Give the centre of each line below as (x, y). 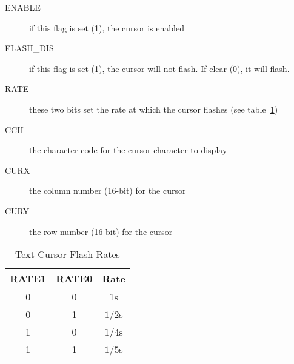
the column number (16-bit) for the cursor (108, 190)
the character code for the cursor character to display (128, 150)
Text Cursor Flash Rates (68, 254)
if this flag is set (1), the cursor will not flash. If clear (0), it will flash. (159, 68)
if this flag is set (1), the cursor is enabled (107, 28)
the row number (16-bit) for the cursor (101, 231)
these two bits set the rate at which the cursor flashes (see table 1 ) (154, 109)
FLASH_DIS (29, 48)
